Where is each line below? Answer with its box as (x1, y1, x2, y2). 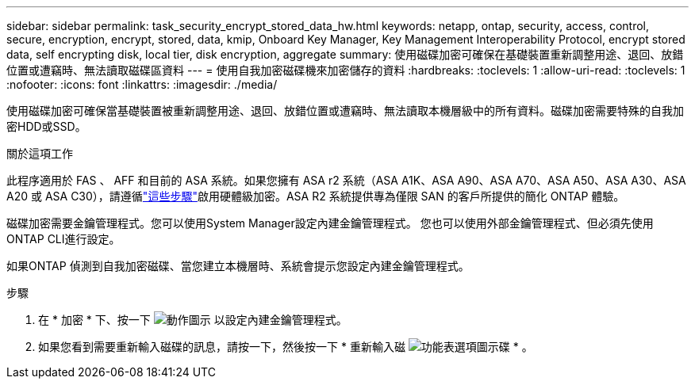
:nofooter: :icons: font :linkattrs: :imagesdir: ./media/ (6, 78, 278, 91)
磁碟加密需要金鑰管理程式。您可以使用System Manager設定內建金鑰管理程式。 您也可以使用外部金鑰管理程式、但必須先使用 (6, 216, 654, 230)
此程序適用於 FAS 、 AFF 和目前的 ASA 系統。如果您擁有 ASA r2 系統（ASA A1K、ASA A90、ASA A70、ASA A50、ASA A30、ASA (6, 173, 686, 187)
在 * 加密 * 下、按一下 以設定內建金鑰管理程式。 (38, 313, 347, 326)
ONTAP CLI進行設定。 (6, 232, 121, 246)
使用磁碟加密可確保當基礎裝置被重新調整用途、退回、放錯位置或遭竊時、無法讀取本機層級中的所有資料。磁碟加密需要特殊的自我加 (6, 104, 684, 117)
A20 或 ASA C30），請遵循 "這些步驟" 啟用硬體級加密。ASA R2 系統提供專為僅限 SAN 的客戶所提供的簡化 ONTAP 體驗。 (6, 189, 625, 203)
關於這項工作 (6, 147, 73, 160)
